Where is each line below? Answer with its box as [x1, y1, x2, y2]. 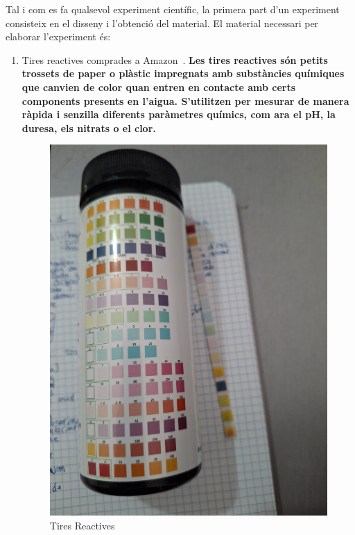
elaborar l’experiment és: [6, 29, 111, 44]
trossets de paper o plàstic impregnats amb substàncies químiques [21, 66, 345, 81]
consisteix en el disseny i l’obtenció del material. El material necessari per [6, 15, 319, 30]
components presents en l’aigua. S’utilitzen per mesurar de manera [21, 93, 349, 108]
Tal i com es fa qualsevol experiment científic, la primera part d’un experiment [6, 2, 340, 16]
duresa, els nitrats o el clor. [21, 120, 156, 135]
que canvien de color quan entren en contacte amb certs [21, 79, 296, 94]
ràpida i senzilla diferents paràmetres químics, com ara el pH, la [21, 107, 336, 122]
